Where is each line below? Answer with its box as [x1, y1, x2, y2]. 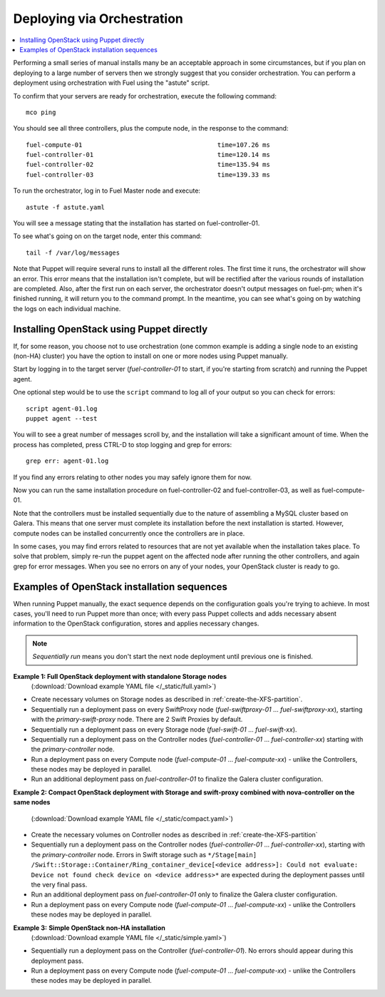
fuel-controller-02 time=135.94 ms [26, 160, 270, 169]
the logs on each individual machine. [13, 304, 121, 313]
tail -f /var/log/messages [26, 248, 120, 257]
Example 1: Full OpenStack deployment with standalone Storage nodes [13, 672, 227, 680]
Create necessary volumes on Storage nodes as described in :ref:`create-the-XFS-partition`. [31, 695, 303, 704]
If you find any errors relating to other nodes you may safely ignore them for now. [13, 473, 252, 481]
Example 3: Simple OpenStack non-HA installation [13, 924, 165, 932]
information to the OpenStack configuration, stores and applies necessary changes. [13, 619, 260, 628]
